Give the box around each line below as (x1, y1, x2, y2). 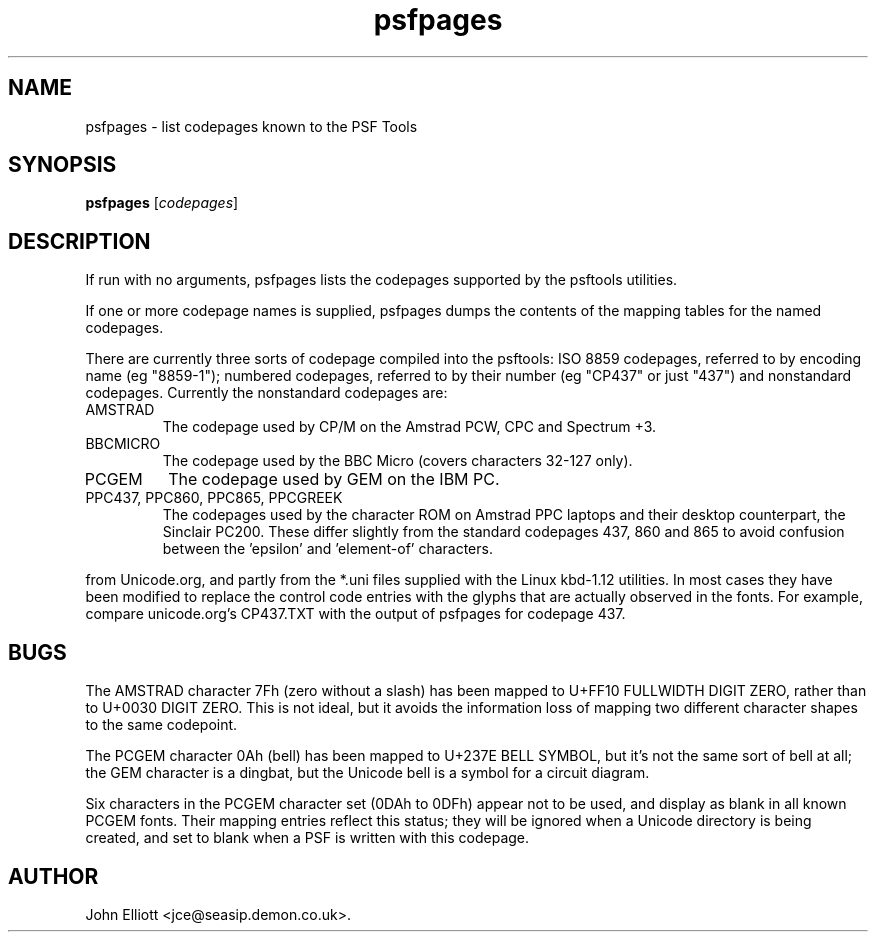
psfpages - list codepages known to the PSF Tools (85, 117, 418, 135)
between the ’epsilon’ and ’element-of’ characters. (162, 540, 493, 558)
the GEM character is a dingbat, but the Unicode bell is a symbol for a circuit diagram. (85, 764, 650, 782)
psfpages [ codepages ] (85, 194, 239, 212)
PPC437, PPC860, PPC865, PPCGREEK (85, 489, 343, 507)
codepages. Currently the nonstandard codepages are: (85, 384, 448, 402)
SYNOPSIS (8, 152, 117, 178)
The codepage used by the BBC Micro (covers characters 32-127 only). (162, 452, 633, 470)
